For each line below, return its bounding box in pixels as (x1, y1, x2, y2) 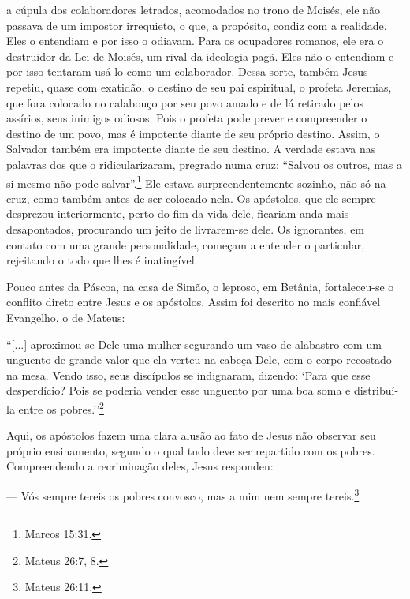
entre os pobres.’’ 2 (18, 398, 104, 417)
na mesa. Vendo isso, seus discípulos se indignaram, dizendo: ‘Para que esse (6, 366, 371, 383)
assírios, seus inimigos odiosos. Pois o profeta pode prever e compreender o (6, 110, 367, 126)
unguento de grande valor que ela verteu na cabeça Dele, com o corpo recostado (6, 351, 392, 368)
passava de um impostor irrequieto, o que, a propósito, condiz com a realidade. (6, 17, 387, 33)
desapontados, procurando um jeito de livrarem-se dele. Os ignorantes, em (6, 220, 365, 237)
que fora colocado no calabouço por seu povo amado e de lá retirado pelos (6, 94, 363, 110)
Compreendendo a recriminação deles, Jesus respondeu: (6, 458, 274, 474)
